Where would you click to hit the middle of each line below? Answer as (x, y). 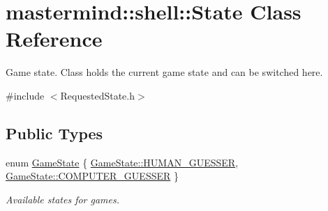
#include (25, 95)
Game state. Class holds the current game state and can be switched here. (164, 72)
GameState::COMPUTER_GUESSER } (92, 176)
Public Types (54, 133)
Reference (54, 39)
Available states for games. (63, 199)
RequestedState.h (98, 95)
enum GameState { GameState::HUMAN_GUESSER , (122, 162)
